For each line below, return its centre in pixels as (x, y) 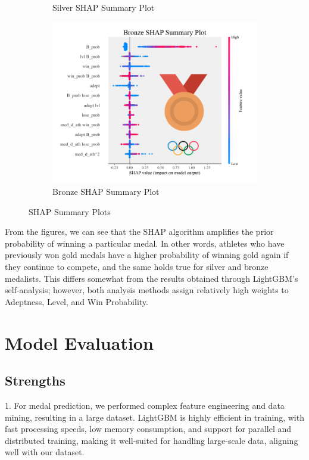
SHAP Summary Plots (70, 211)
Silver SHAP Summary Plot (104, 7)
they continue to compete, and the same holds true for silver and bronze (137, 267)
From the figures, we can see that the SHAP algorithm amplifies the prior (139, 231)
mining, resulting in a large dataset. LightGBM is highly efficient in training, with (154, 417)
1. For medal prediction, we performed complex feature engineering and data (145, 405)
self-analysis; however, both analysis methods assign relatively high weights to (147, 290)
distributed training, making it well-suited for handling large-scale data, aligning (152, 440)
